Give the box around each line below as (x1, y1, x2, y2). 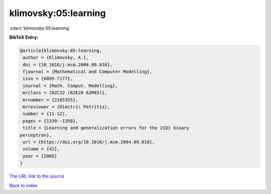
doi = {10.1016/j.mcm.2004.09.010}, (23, 62, 113, 67)
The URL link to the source (9, 173, 65, 179)
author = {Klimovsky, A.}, (23, 55, 89, 60)
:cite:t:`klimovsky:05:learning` (9, 25, 71, 31)
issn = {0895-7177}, (23, 76, 73, 81)
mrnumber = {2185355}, (23, 97, 79, 103)
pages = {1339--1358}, (23, 118, 79, 124)
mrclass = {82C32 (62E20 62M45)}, (23, 90, 107, 95)
